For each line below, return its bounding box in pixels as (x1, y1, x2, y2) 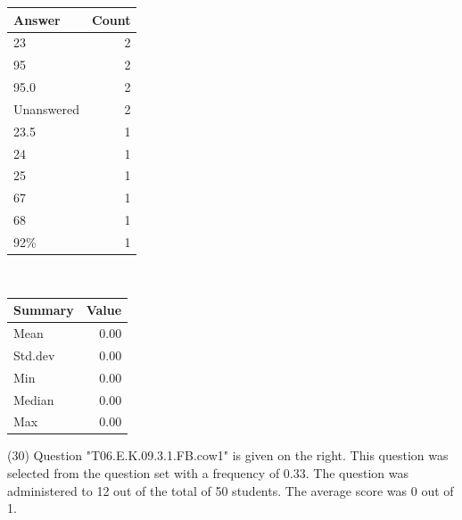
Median (13, 390, 54, 409)
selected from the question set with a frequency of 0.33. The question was (7, 464, 408, 483)
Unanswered (13, 99, 80, 118)
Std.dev (13, 345, 55, 364)
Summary (13, 301, 74, 319)
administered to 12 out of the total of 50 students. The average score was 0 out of (7, 481, 454, 499)
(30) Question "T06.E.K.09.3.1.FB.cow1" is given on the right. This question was (7, 446, 449, 465)
